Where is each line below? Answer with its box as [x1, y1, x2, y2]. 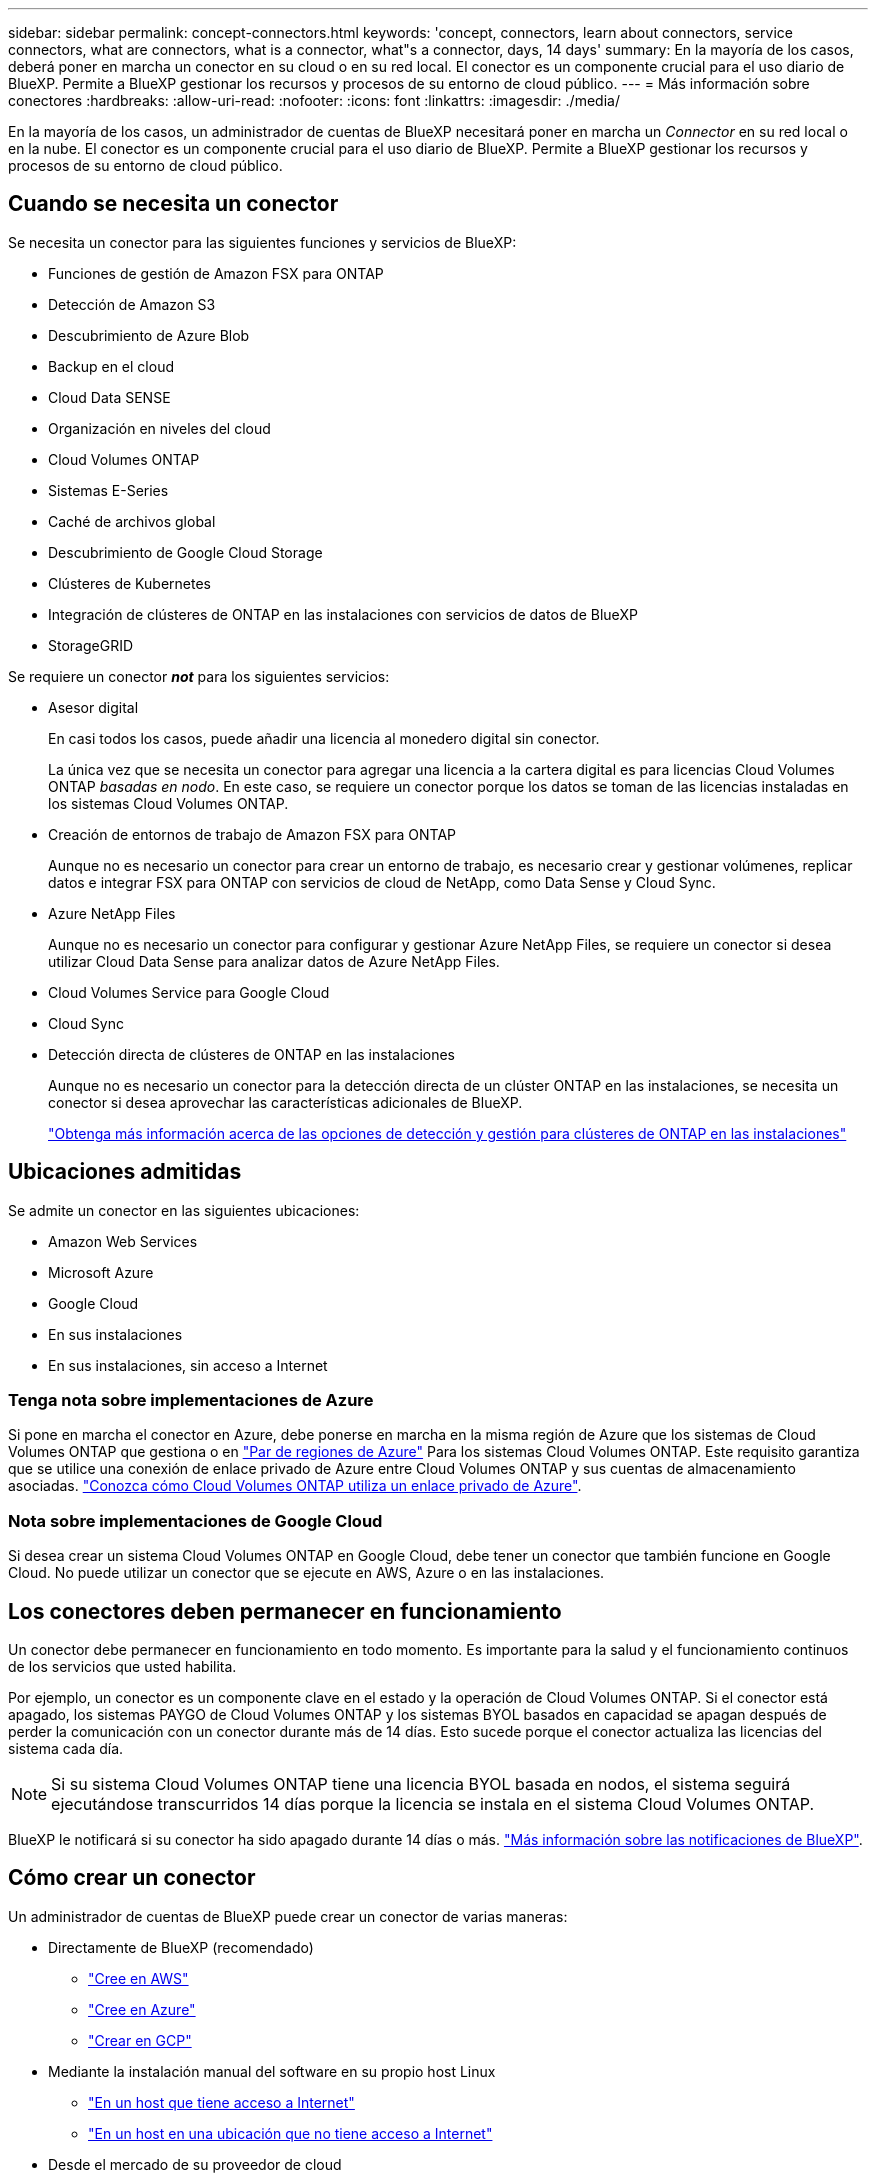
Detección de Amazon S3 [48, 295, 216, 313]
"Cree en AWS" [88, 1969, 189, 1987]
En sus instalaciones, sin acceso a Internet [48, 1356, 328, 1374]
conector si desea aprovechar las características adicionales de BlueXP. [48, 1093, 523, 1111]
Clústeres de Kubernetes [48, 574, 211, 592]
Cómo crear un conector [8, 1865, 256, 1891]
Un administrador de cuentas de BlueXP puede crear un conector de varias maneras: [8, 1907, 568, 1925]
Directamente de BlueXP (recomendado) [48, 1938, 314, 1956]
